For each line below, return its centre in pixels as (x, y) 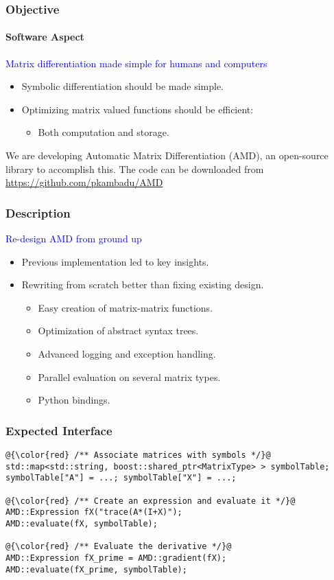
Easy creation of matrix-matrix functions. (126, 307)
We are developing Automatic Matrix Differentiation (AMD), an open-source (167, 155)
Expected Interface (59, 430)
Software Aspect (45, 37)
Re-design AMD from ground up (74, 239)
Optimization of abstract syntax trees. (118, 330)
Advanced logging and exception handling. (127, 353)
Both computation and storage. (104, 132)
